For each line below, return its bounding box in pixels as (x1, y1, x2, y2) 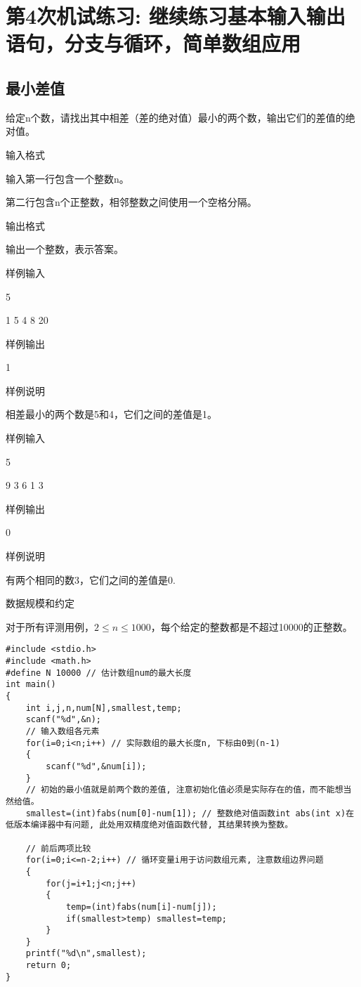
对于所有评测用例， (6, 619, 94, 634)
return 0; (25, 960, 72, 971)
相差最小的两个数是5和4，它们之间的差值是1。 (6, 407, 217, 421)
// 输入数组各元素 (25, 726, 100, 737)
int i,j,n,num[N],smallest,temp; (25, 702, 182, 713)
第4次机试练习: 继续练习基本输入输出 (6, 1, 346, 30)
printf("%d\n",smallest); (25, 948, 147, 959)
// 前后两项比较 (25, 843, 91, 854)
